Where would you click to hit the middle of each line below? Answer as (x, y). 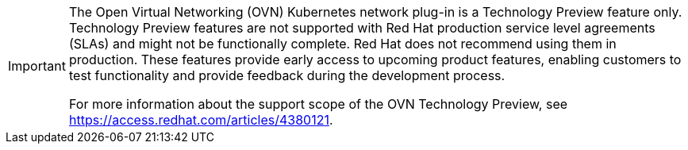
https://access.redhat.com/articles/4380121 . (201, 120)
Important (37, 66)
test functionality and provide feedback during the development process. (287, 75)
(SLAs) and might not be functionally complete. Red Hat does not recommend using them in (342, 44)
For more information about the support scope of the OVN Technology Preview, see (318, 104)
